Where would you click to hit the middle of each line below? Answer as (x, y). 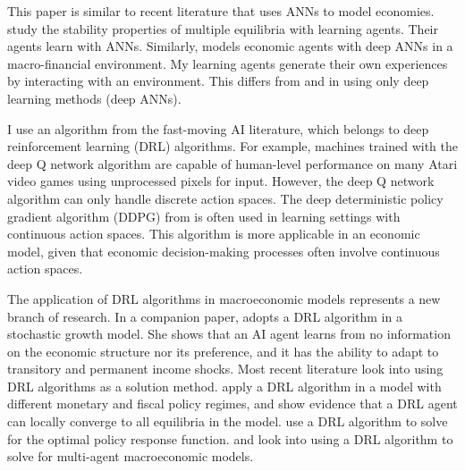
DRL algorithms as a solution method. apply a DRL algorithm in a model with (224, 386)
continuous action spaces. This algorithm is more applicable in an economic (214, 234)
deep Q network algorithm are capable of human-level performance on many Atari (232, 163)
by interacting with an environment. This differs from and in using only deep (218, 81)
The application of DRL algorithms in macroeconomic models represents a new (224, 298)
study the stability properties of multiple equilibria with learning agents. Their (223, 28)
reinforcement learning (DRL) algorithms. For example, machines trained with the (233, 146)
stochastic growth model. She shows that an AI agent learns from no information (229, 334)
